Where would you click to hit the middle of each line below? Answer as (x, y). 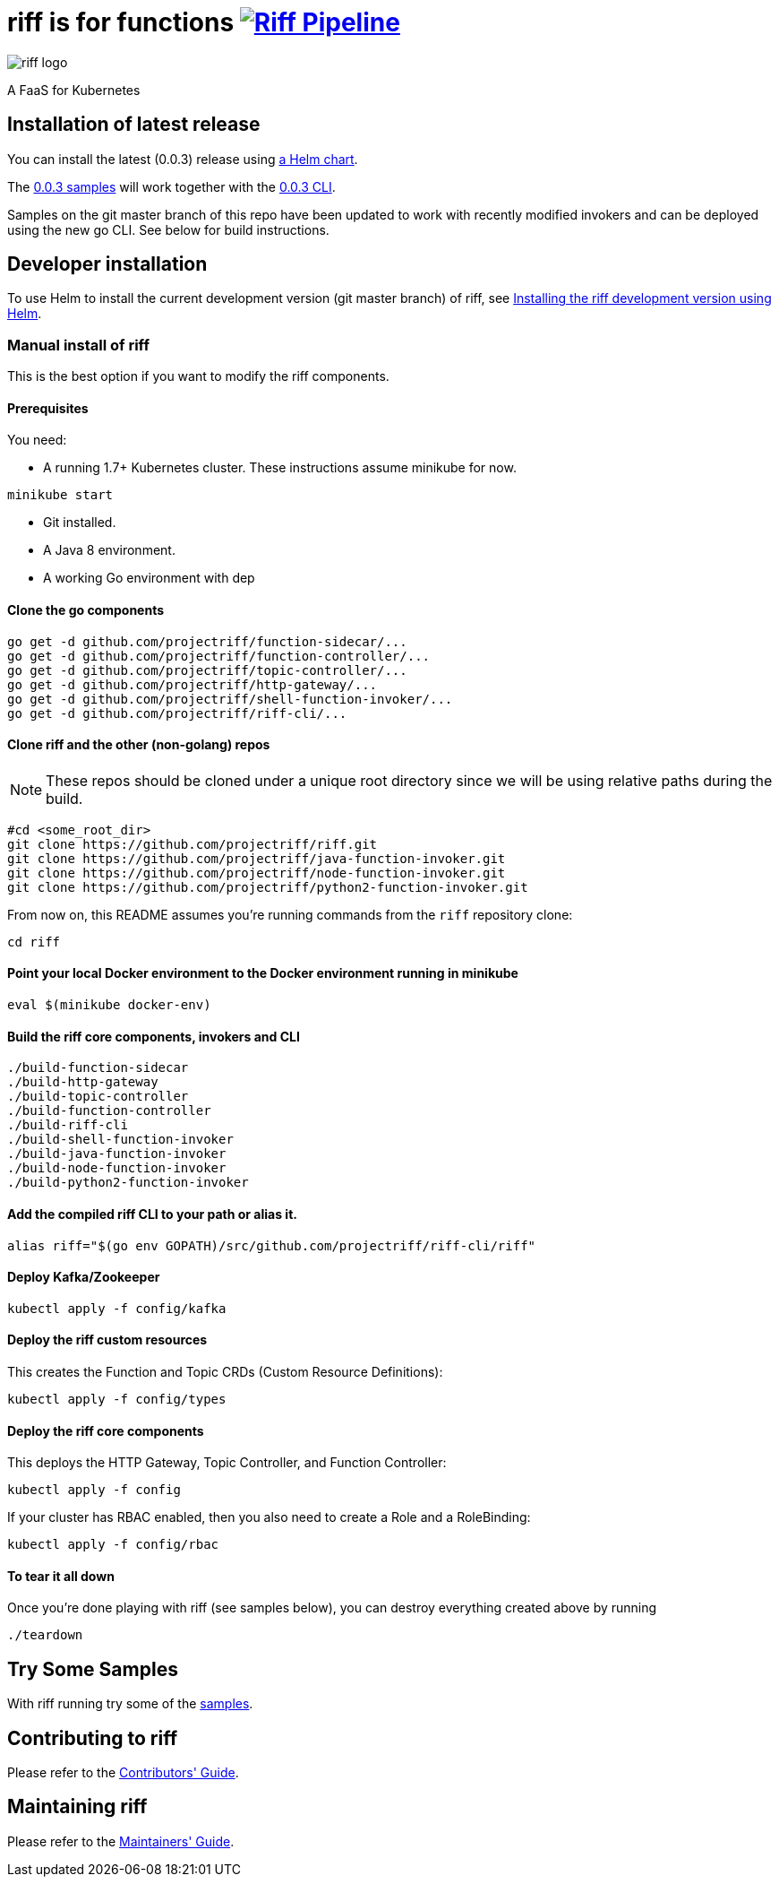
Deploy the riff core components (106, 1430)
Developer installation (107, 264)
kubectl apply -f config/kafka (117, 1308)
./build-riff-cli (68, 1125)
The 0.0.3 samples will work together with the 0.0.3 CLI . (171, 186)
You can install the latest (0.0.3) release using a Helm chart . (183, 159)
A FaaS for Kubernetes (74, 90)
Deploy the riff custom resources (107, 1340)
